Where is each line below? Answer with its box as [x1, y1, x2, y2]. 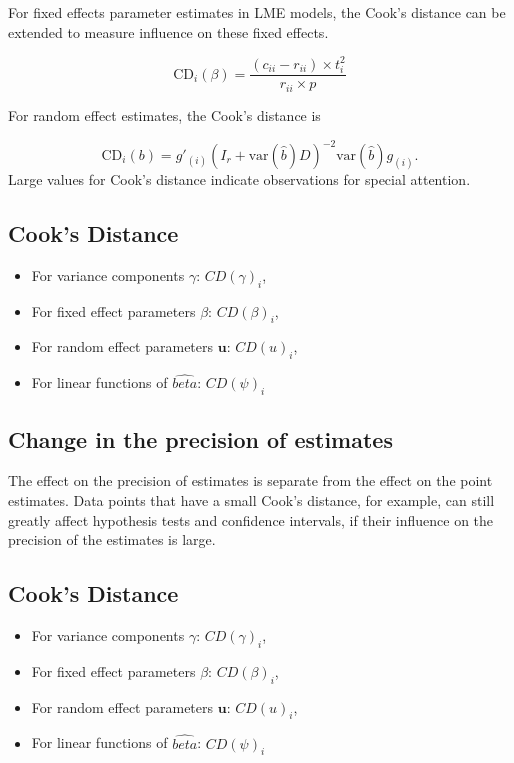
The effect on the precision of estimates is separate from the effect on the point [8, 470, 493, 491]
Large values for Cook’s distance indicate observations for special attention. [8, 169, 471, 189]
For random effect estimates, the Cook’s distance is [8, 104, 321, 125]
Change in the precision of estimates [8, 423, 393, 454]
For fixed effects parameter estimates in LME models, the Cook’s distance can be [8, 2, 506, 22]
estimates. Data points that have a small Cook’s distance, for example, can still [8, 490, 495, 510]
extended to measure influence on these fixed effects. [8, 21, 329, 42]
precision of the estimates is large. [8, 529, 216, 550]
